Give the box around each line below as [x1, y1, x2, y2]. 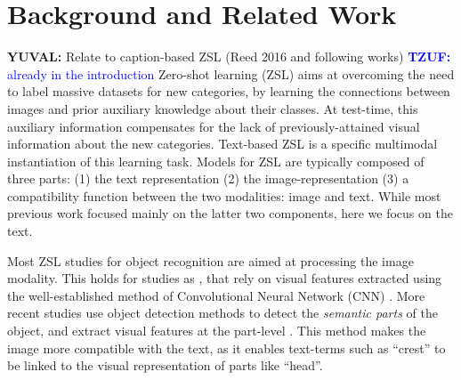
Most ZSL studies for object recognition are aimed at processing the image [7, 251, 414, 270]
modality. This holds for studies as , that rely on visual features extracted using [7, 269, 442, 287]
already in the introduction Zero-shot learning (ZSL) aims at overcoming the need [7, 64, 455, 83]
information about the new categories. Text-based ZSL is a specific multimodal [7, 134, 438, 153]
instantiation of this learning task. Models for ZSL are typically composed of [7, 151, 425, 170]
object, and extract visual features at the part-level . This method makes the [7, 321, 426, 340]
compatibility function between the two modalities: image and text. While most [7, 186, 441, 205]
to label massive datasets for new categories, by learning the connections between [7, 82, 450, 101]
